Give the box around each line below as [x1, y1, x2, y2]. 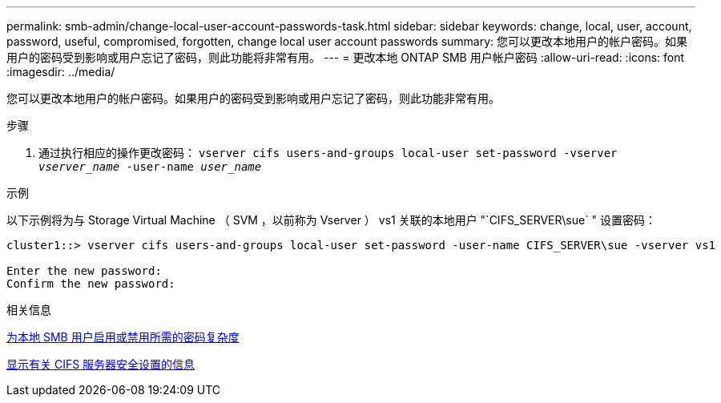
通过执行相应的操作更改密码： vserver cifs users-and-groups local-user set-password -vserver [38, 146, 618, 159]
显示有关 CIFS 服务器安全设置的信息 [6, 357, 195, 371]
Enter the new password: [6, 264, 162, 277]
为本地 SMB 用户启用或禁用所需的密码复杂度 [6, 330, 240, 344]
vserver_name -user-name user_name [38, 160, 262, 173]
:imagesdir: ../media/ [6, 65, 115, 79]
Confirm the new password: [6, 277, 175, 290]
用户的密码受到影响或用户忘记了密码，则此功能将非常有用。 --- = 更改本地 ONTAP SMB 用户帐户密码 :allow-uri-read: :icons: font [6, 50, 685, 64]
